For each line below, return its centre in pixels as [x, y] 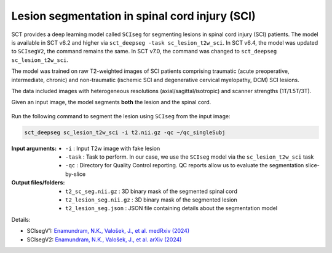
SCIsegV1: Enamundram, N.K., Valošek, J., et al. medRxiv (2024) [108, 231]
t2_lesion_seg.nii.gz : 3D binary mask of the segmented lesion [152, 200]
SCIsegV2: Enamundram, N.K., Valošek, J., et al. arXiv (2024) [104, 240]
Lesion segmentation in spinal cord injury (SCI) [133, 16]
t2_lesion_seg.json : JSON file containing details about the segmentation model [172, 208]
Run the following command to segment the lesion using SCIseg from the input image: [121, 116]
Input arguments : [34, 148]
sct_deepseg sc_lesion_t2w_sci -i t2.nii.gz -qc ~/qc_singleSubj [125, 132]
